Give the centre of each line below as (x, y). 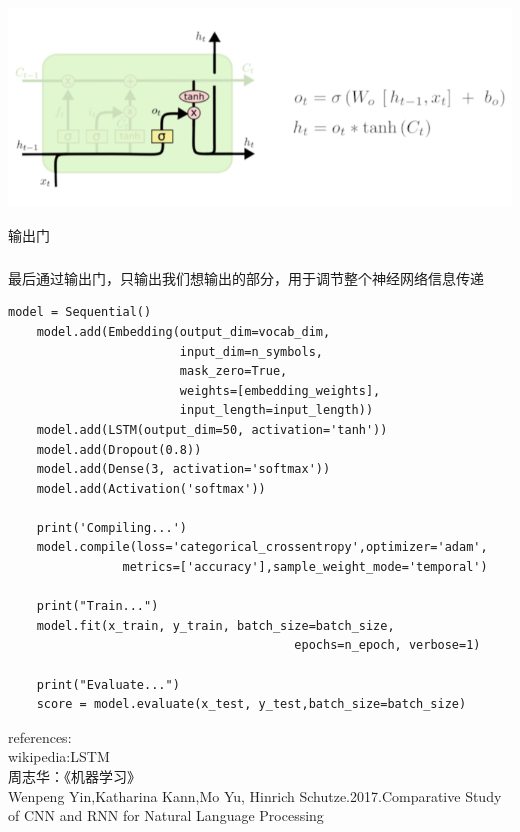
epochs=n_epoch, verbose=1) (387, 645)
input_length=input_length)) (276, 410)
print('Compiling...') (111, 527)
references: (40, 736)
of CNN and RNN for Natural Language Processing (166, 815)
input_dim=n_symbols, (251, 351)
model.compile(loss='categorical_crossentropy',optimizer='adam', (262, 547)
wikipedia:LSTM (59, 756)
